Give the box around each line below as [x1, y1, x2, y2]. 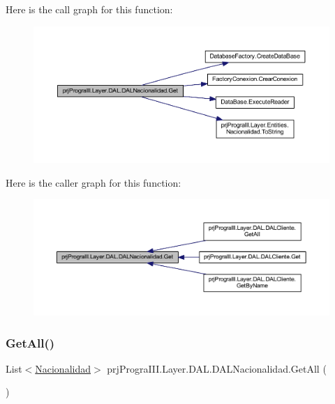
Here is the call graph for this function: [6, 2, 173, 16]
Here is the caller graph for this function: [6, 175, 181, 189]
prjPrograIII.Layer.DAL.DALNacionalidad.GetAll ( [107, 361, 327, 375]
